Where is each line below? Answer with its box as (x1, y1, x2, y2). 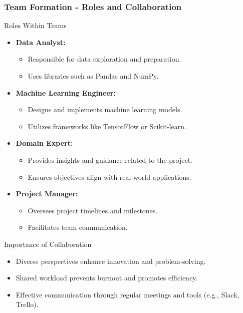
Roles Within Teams (4, 20, 67, 31)
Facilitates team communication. (28, 222, 128, 232)
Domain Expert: (16, 138, 73, 148)
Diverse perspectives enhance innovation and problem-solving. (16, 255, 206, 266)
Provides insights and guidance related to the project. (28, 154, 192, 165)
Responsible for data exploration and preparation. (28, 54, 181, 64)
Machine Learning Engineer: (16, 87, 116, 98)
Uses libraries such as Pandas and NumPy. (28, 71, 159, 81)
